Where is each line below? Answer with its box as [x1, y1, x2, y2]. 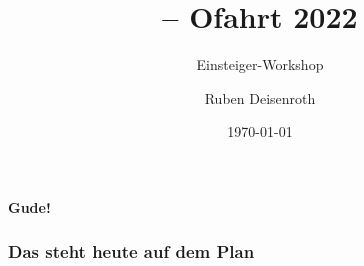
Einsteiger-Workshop [196, 54, 324, 75]
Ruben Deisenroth [204, 87, 316, 108]
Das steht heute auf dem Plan [8, 239, 255, 264]
